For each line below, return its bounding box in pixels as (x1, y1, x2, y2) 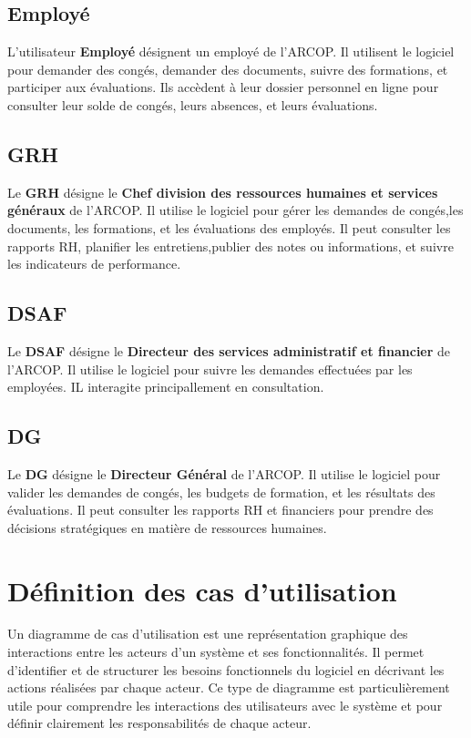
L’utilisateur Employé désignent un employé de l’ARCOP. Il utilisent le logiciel (7, 42, 455, 61)
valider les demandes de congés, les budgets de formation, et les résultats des (7, 482, 435, 501)
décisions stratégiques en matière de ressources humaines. (7, 518, 327, 537)
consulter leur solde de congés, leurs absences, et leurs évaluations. (7, 95, 378, 114)
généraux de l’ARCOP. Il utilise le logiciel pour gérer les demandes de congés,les (7, 200, 464, 220)
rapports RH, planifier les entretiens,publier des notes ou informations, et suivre (7, 236, 454, 255)
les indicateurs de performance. (7, 254, 181, 273)
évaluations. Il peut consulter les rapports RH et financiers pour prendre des (7, 500, 434, 519)
